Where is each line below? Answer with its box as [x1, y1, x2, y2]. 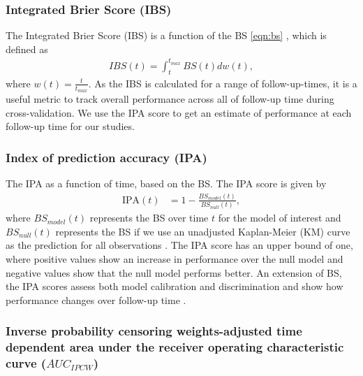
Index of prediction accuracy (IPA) [6, 148, 207, 166]
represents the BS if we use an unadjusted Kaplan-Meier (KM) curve [55, 224, 350, 238]
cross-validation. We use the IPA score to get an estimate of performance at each [6, 105, 352, 120]
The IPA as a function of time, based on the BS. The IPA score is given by [6, 175, 327, 190]
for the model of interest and [218, 210, 341, 225]
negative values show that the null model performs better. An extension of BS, [6, 265, 342, 280]
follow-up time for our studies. [6, 119, 135, 133]
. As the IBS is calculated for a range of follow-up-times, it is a [88, 75, 357, 90]
